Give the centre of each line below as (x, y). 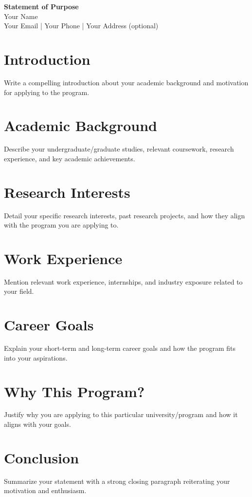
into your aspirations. (36, 357)
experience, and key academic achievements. (70, 158)
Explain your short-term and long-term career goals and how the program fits (120, 348)
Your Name (21, 16)
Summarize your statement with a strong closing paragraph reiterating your (117, 481)
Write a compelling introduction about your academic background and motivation (126, 82)
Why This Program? (74, 391)
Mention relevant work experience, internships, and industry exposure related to (123, 281)
